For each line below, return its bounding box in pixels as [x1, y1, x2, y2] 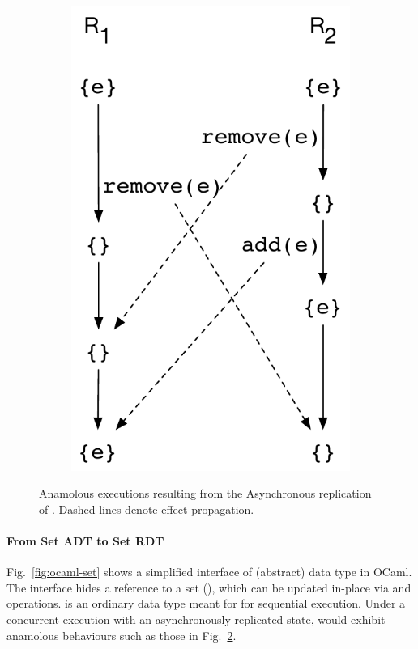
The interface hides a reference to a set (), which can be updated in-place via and [6, 579, 412, 596]
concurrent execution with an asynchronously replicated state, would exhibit [6, 610, 386, 627]
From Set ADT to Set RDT [6, 532, 164, 549]
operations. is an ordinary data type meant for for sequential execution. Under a [6, 595, 406, 612]
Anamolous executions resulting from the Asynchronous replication [39, 485, 372, 502]
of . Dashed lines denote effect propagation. [39, 500, 254, 517]
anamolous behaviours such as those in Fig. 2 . [6, 626, 237, 643]
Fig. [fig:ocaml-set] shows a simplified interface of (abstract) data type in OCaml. [6, 563, 412, 580]
